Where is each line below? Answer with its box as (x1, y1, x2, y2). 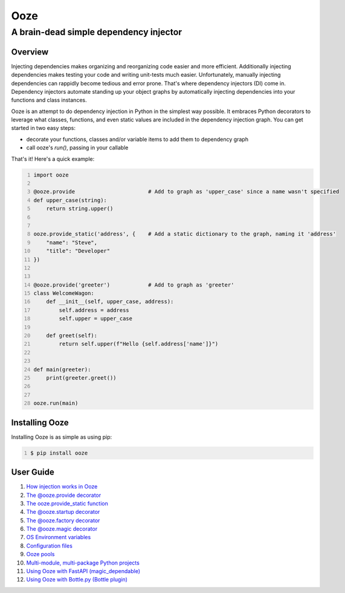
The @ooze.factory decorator (26, 517, 100, 524)
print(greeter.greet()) (46, 374, 117, 381)
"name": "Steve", (46, 239, 98, 246)
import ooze (33, 171, 69, 178)
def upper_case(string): (33, 196, 107, 204)
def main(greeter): (33, 366, 91, 373)
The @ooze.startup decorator (26, 508, 100, 516)
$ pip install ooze (30, 449, 88, 456)
